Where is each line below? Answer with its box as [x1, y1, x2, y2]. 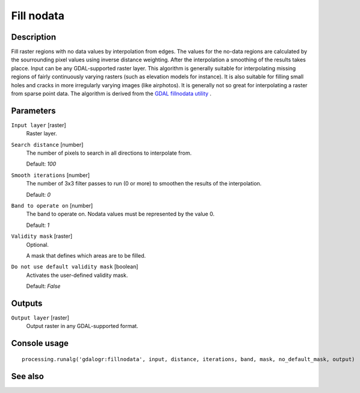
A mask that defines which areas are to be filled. [26, 252, 146, 259]
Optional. [26, 241, 49, 248]
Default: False [26, 283, 61, 290]
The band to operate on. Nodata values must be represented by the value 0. [26, 211, 215, 218]
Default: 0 [26, 191, 51, 198]
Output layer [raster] [11, 314, 69, 321]
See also [11, 371, 45, 382]
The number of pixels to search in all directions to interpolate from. [26, 149, 192, 156]
